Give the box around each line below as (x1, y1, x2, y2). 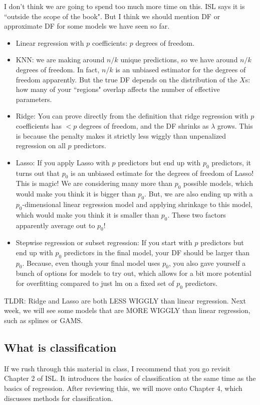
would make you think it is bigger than (16, 188, 136, 199)
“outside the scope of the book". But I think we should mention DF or (4, 11, 220, 21)
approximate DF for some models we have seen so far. (4, 21, 170, 31)
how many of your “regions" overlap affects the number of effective (16, 84, 220, 94)
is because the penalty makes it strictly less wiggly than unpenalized (16, 130, 226, 141)
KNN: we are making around (16, 54, 105, 65)
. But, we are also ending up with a (144, 188, 253, 199)
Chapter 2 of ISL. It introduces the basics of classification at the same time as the (4, 373, 256, 383)
